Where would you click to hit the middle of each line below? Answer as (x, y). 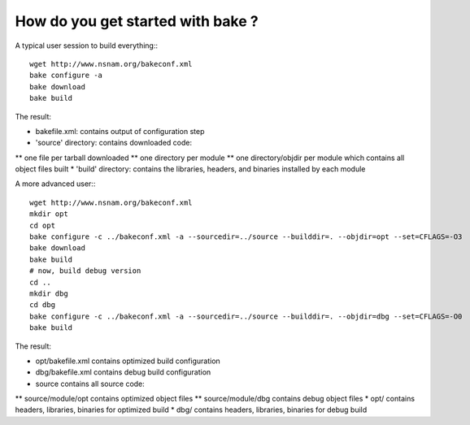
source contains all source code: (90, 384)
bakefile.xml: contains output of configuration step (120, 131)
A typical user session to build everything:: (87, 46)
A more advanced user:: (55, 184)
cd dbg (43, 305)
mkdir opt (49, 214)
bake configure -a (66, 76)
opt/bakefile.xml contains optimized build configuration (128, 361)
